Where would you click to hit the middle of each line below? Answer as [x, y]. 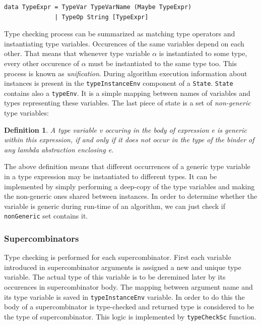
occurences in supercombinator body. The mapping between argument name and [128, 287]
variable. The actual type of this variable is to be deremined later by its [115, 277]
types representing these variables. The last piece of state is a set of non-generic [127, 103]
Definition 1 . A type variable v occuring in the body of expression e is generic [125, 129]
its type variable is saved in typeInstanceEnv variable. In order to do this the [124, 296]
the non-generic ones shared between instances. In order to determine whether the [131, 196]
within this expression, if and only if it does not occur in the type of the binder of [129, 140]
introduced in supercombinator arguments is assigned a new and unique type [123, 267]
